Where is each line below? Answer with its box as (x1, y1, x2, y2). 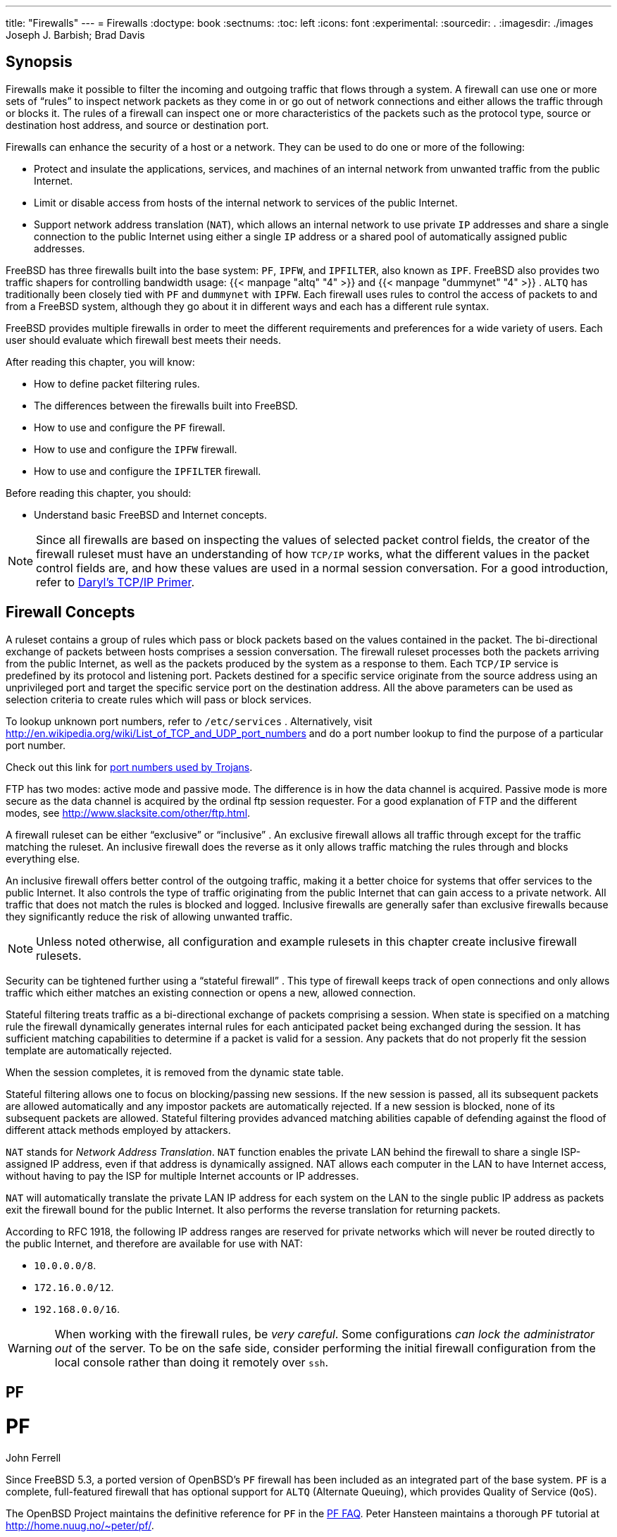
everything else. (6, 852, 80, 865)
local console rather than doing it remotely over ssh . (54, 1354, 329, 1369)
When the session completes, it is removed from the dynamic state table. (6, 1066, 344, 1078)
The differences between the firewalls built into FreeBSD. (34, 399, 298, 412)
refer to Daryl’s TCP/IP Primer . (36, 574, 195, 589)
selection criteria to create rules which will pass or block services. (6, 693, 312, 705)
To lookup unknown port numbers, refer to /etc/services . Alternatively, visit (6, 715, 373, 727)
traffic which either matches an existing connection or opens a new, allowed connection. (6, 986, 416, 999)
